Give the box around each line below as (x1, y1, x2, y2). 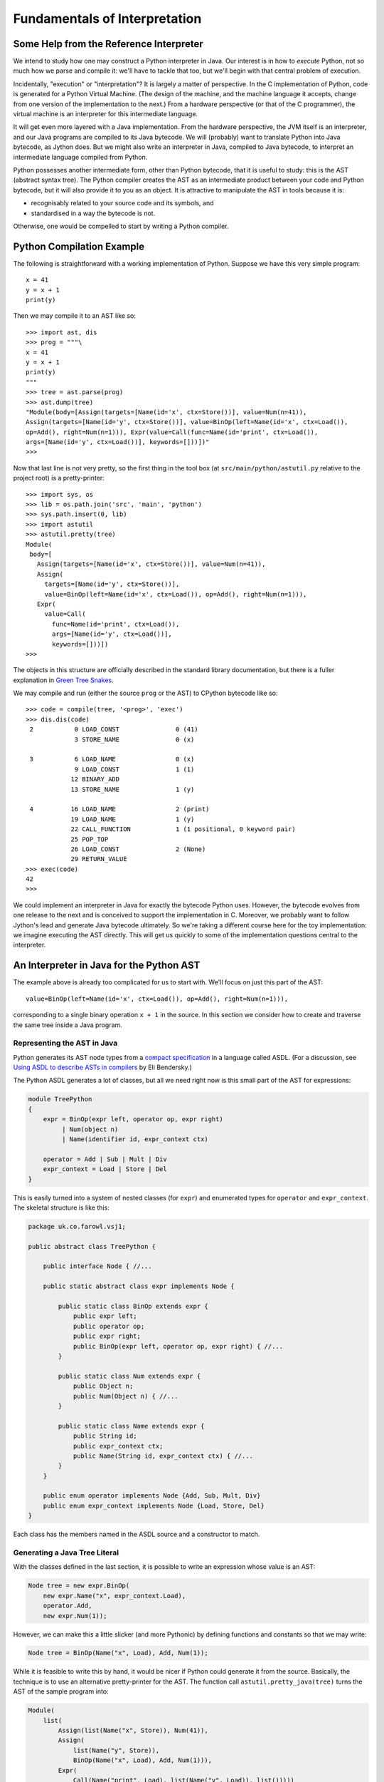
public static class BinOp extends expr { (58, 1302, 209, 1311)
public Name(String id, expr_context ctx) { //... (73, 1451, 254, 1460)
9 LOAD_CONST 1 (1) (74, 765, 195, 773)
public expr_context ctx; (73, 1442, 164, 1450)
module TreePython (28, 1095, 92, 1103)
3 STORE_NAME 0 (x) (74, 735, 195, 743)
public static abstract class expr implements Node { (43, 1282, 235, 1290)
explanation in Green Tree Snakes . (13, 676, 114, 684)
